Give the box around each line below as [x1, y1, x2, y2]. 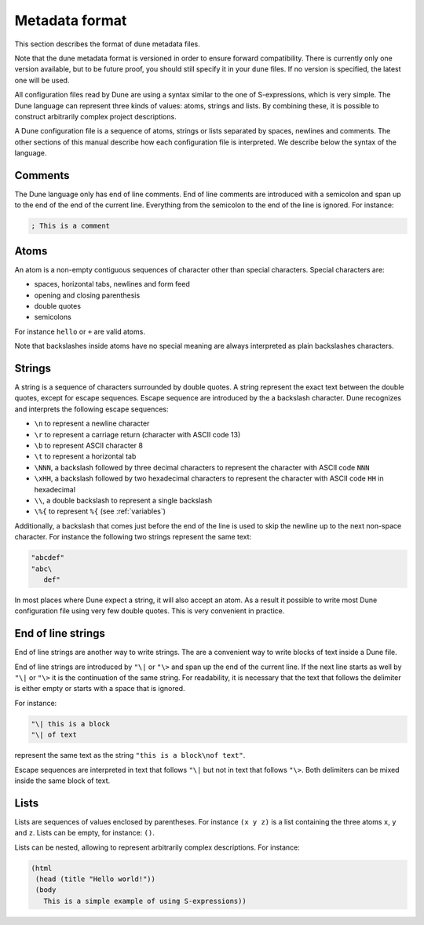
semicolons [34, 313, 72, 322]
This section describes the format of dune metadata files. [14, 39, 200, 49]
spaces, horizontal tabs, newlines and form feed [34, 280, 190, 289]
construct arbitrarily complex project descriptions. [14, 112, 177, 121]
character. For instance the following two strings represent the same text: [14, 532, 252, 542]
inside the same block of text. [14, 776, 110, 785]
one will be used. [14, 75, 70, 85]
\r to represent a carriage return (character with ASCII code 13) [34, 430, 241, 439]
